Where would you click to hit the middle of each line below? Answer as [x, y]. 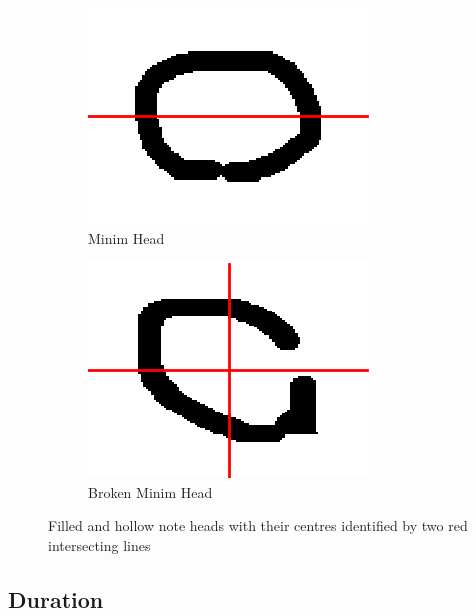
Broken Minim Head [150, 491]
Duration [56, 598]
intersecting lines [99, 544]
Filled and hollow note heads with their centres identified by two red [258, 525]
